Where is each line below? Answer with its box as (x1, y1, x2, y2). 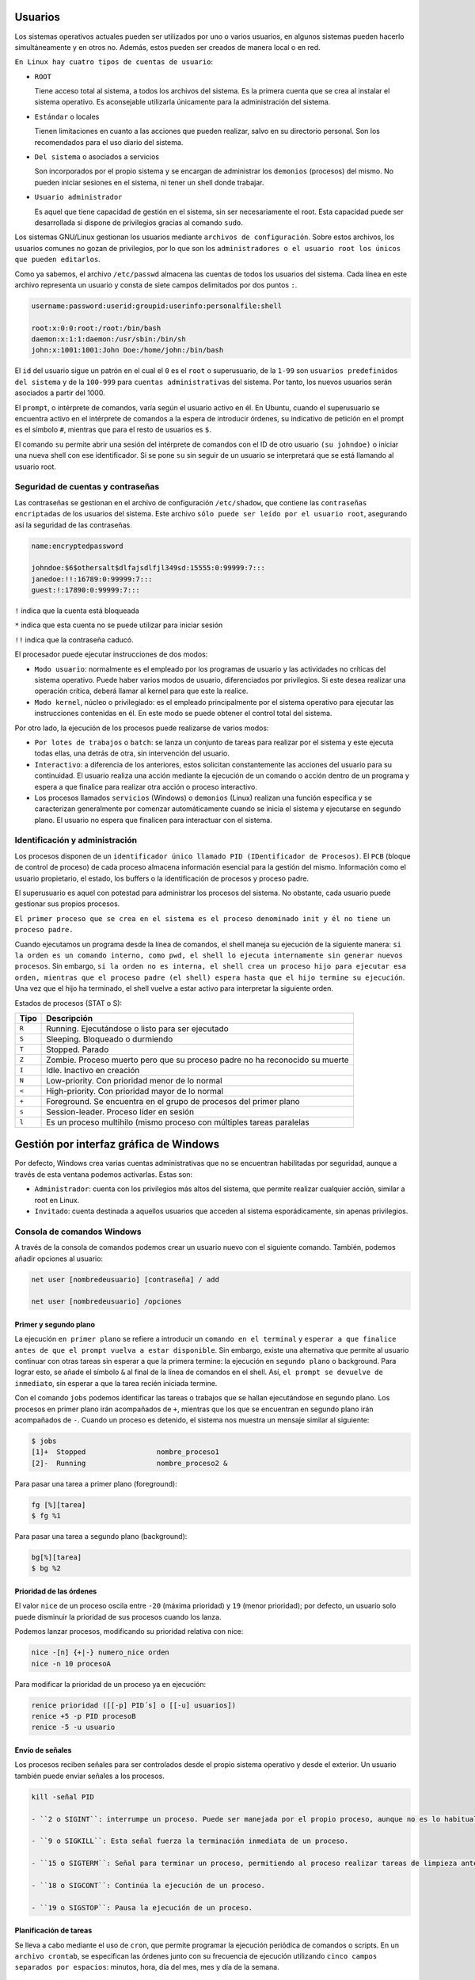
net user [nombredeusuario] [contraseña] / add (31, 1275, 219, 1284)
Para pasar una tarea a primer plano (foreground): (14, 1479, 177, 1488)
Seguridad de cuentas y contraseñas (14, 482, 160, 493)
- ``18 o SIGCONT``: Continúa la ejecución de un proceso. (31, 1881, 265, 1890)
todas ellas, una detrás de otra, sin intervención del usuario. (34, 748, 230, 758)
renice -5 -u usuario (31, 1723, 116, 1732)
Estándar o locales (34, 112, 100, 121)
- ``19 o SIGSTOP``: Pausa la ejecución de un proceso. (31, 1903, 253, 1912)
